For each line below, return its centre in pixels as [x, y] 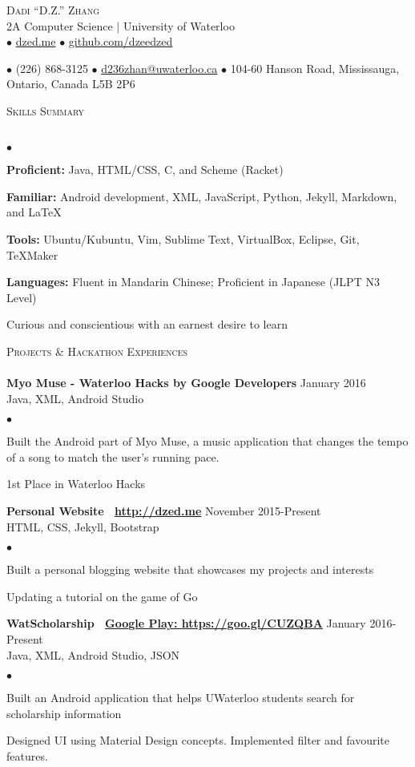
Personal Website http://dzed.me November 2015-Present [164, 511]
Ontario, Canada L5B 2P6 [71, 84]
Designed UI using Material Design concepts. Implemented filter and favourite [198, 740]
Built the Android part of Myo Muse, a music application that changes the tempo [207, 441]
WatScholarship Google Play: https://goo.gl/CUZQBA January [186, 623]
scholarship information [64, 713]
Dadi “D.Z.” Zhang [53, 10]
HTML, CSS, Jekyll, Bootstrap [83, 526]
